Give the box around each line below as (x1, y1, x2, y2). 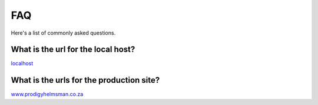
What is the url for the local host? (11, 45, 135, 55)
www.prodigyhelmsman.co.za (11, 91, 84, 98)
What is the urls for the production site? (11, 75, 160, 85)
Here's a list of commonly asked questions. (11, 29, 116, 36)
